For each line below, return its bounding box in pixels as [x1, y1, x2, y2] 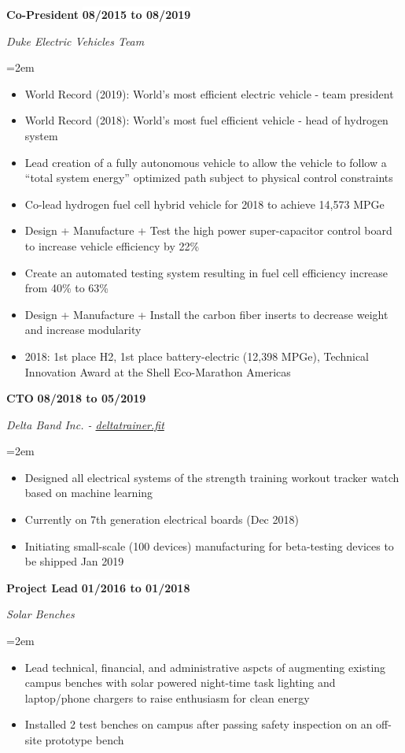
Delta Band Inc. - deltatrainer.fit [6, 416, 164, 432]
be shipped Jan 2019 [24, 553, 124, 569]
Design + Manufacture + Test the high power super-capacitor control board [24, 222, 392, 239]
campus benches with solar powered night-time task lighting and [24, 674, 336, 691]
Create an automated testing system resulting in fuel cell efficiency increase [24, 264, 388, 280]
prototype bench [45, 732, 124, 747]
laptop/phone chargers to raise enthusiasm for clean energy [24, 689, 310, 706]
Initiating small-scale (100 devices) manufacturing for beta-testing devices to [24, 537, 394, 554]
